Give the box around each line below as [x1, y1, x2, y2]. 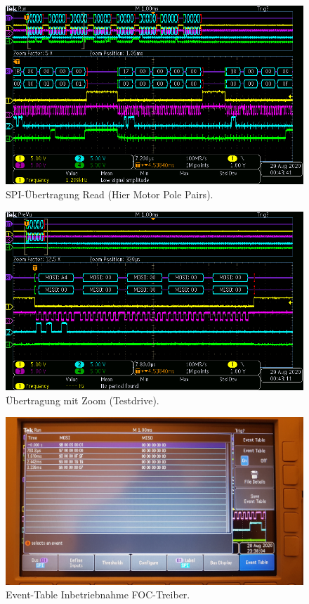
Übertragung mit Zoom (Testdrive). [6, 392, 159, 407]
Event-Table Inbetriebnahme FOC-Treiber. [6, 587, 190, 602]
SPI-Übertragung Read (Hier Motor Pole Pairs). [6, 186, 213, 201]
